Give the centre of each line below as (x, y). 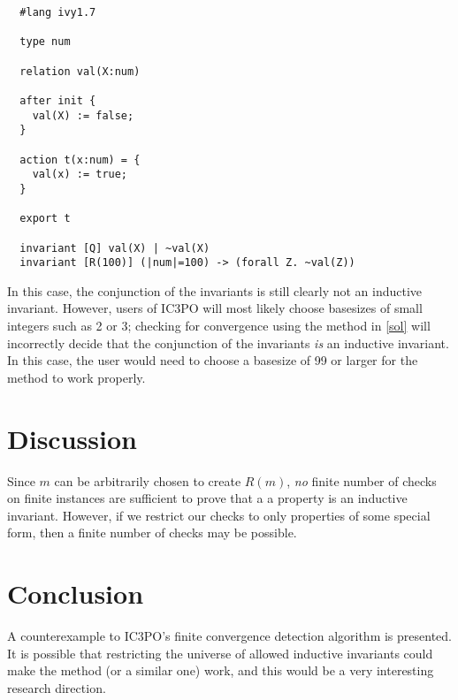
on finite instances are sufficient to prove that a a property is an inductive (207, 498)
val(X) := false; (83, 115)
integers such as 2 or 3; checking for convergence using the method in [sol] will (219, 325)
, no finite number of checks (362, 480)
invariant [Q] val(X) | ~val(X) (115, 248)
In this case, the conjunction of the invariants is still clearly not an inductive (215, 290)
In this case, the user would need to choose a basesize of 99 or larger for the (213, 360)
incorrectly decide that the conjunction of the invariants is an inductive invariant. (228, 342)
